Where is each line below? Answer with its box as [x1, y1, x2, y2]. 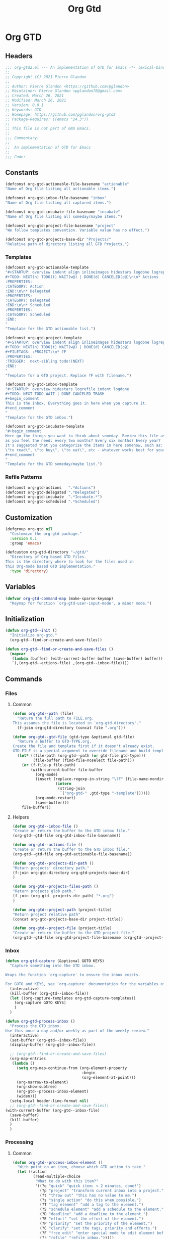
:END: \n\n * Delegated [5, 289, 51, 294]
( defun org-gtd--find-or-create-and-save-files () [5, 647, 114, 652]
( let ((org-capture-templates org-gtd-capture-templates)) [10, 995, 136, 1001]
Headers [5, 52, 33, 60]
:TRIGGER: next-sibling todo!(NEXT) [5, 358, 84, 364]
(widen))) [16, 1094, 37, 1099]
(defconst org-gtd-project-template [5, 335, 82, 340]
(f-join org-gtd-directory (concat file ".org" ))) [17, 725, 126, 730]
